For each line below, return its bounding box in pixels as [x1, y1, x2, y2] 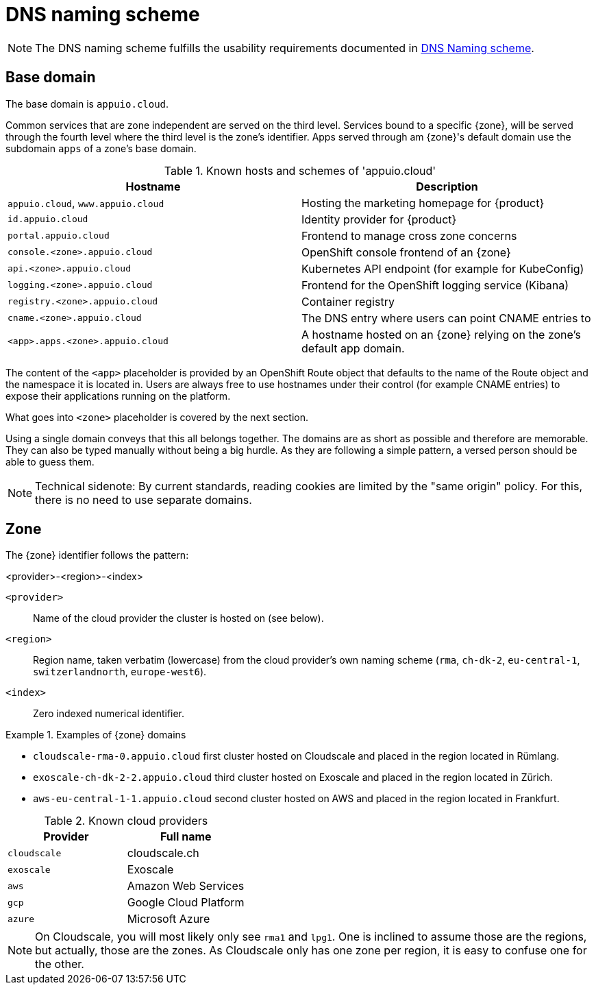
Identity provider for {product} [301, 212, 457, 226]
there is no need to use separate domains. [35, 492, 252, 507]
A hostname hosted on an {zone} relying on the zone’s [301, 327, 581, 341]
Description [416, 179, 478, 193]
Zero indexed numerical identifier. [33, 708, 185, 720]
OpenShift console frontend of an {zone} [301, 245, 511, 259]
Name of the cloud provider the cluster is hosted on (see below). [33, 612, 324, 625]
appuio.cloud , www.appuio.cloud [8, 195, 164, 210]
